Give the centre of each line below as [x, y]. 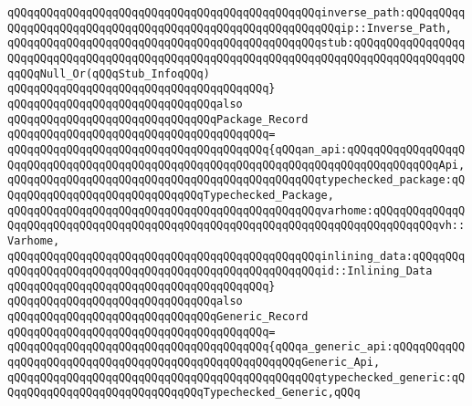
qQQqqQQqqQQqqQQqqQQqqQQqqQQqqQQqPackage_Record [158, 119]
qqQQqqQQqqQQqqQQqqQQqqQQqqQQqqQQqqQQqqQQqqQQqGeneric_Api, [194, 363]
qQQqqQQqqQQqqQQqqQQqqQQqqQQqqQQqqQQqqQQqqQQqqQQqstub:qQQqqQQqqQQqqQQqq [236, 43]
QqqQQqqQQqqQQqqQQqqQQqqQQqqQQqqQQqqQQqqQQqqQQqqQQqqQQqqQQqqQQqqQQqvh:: [236, 226]
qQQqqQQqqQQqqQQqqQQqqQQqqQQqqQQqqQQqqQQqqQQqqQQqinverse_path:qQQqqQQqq [236, 13]
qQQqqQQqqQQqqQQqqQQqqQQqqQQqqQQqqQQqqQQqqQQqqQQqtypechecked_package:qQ [236, 180]
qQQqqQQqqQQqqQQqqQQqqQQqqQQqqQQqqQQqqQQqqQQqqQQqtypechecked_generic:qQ [236, 377]
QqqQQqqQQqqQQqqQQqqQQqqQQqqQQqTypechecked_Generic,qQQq [184, 393]
